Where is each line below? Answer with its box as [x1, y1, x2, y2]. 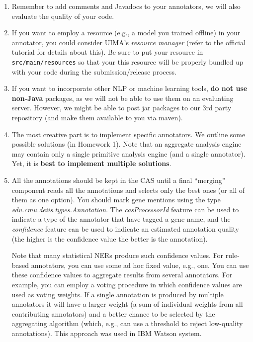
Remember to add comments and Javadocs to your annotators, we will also [11, 1, 241, 11]
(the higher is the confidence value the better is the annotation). [11, 233, 208, 244]
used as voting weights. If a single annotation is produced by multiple [11, 289, 224, 299]
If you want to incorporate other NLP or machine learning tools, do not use [11, 83, 248, 93]
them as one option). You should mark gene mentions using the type [11, 194, 221, 205]
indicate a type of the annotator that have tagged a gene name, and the [11, 214, 231, 224]
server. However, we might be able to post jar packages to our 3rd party [11, 102, 232, 113]
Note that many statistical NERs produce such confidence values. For [11, 250, 224, 260]
